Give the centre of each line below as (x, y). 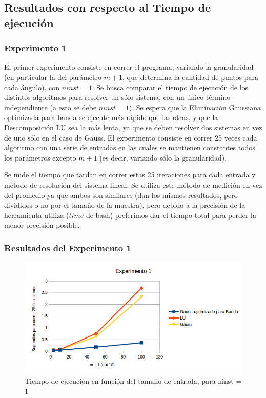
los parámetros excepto (40, 157)
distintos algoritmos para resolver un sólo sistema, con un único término (117, 97)
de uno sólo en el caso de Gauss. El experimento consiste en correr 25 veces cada (131, 137)
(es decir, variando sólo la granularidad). (163, 157)
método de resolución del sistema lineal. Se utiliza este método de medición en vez (133, 184)
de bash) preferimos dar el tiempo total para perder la (171, 215)
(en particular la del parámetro (53, 77)
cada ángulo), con (32, 87)
